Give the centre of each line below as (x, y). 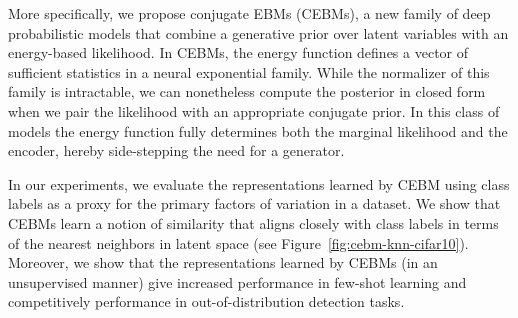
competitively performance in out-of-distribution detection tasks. (206, 301)
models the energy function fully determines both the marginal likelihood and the (258, 130)
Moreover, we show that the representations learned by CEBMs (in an (223, 262)
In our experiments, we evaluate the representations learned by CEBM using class (259, 183)
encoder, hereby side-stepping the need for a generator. (176, 150)
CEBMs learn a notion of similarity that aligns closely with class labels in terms (253, 222)
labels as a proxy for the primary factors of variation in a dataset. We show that (254, 203)
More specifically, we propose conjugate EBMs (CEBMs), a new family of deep (249, 13)
